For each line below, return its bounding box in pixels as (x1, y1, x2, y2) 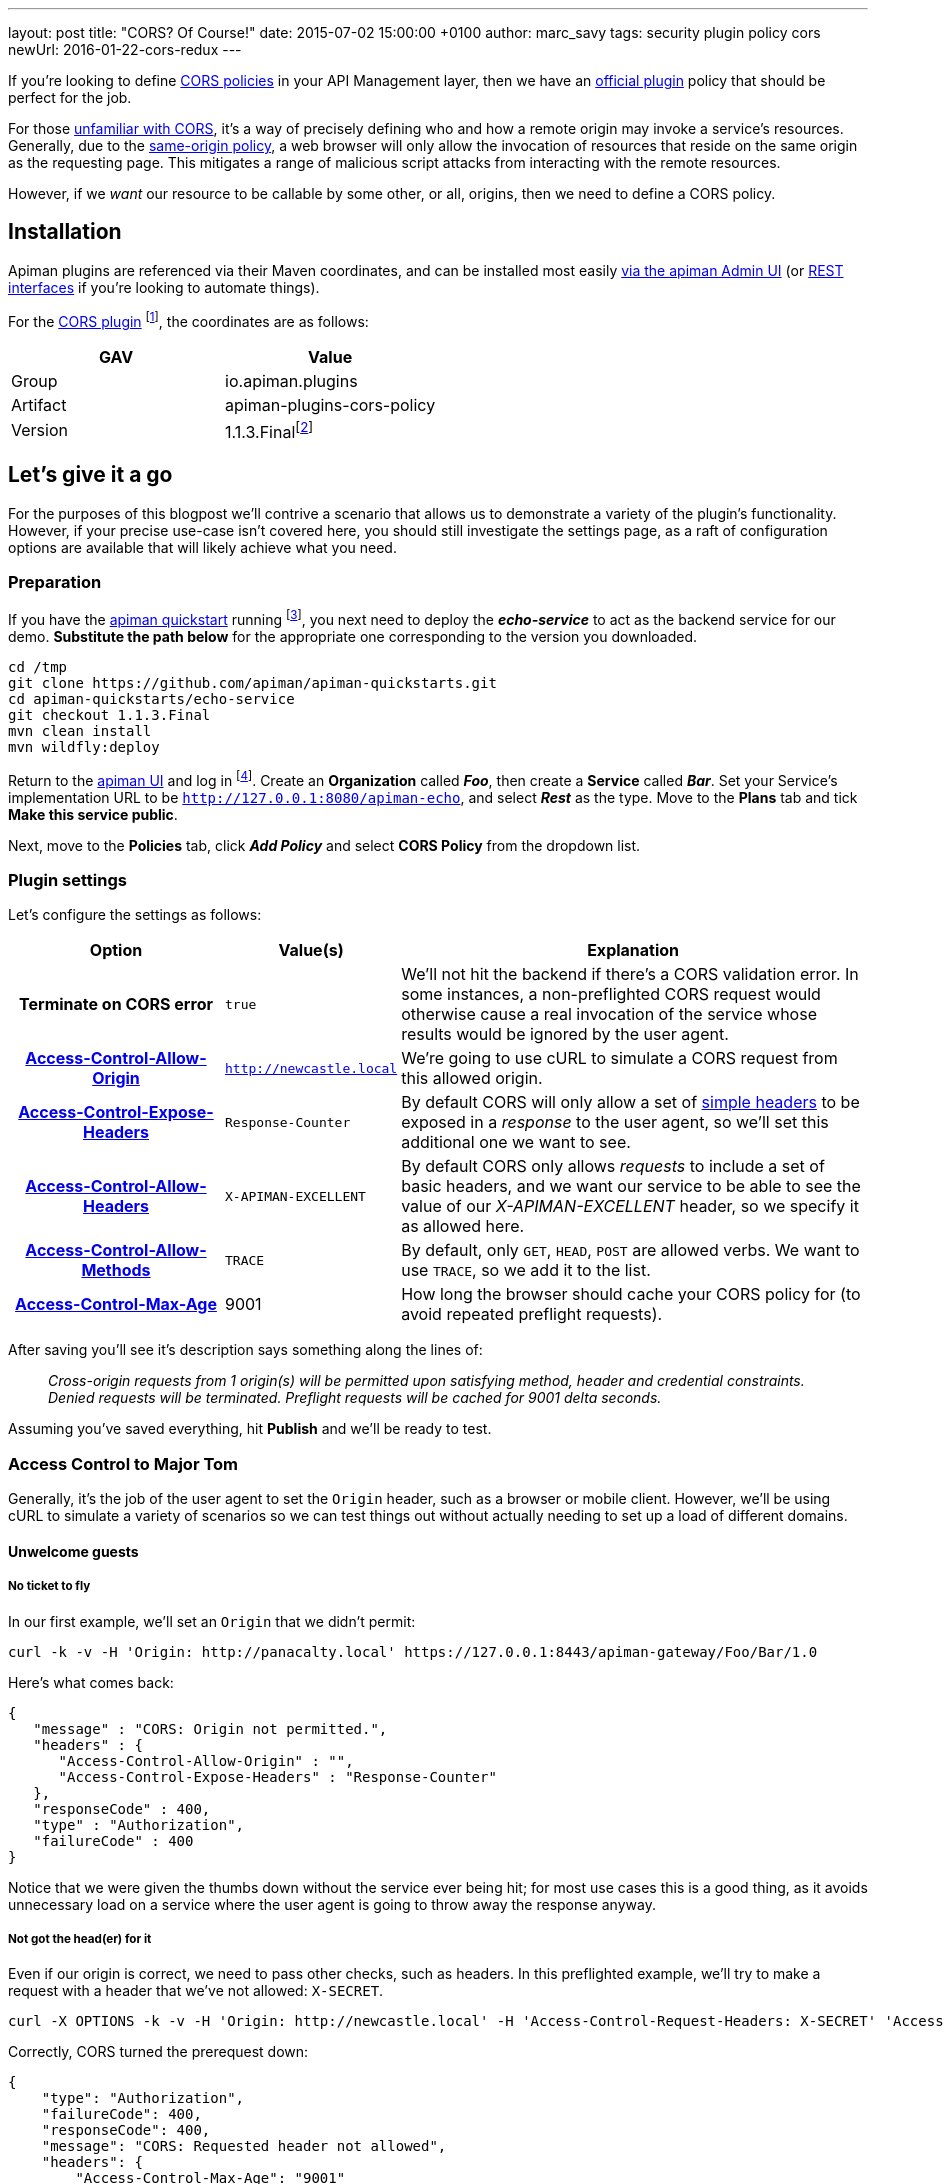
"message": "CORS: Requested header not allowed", (41, 2138, 447, 2155)
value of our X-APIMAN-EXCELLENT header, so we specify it (401, 1196, 859, 1217)
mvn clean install (8, 723, 152, 740)
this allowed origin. (401, 1068, 543, 1089)
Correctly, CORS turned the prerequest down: (8, 2043, 309, 2061)
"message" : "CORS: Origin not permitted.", (33, 1720, 388, 1737)
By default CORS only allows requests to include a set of (401, 1156, 825, 1177)
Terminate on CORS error (19, 994, 213, 1015)
